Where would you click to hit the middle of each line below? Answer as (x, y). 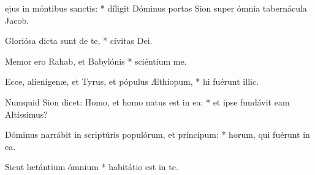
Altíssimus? (26, 114)
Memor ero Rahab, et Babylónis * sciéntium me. (96, 61)
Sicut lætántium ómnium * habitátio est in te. (92, 167)
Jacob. (17, 20)
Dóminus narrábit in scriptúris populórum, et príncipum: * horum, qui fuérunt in (157, 134)
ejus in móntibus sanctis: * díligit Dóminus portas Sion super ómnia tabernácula (156, 8)
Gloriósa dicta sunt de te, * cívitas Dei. (79, 41)
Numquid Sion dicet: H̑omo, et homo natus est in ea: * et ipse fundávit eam (147, 102)
